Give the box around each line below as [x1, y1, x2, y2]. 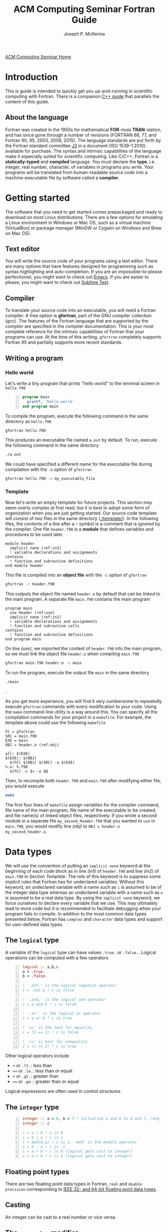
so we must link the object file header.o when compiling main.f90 [5, 651, 139, 657]
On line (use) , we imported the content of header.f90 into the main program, [5, 646, 162, 652]
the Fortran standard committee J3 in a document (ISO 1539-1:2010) [5, 142, 146, 149]
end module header [5, 563, 44, 568]
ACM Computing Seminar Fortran [13, 4, 155, 15]
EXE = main [5, 738, 28, 743]
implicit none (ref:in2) [10, 614, 62, 620]
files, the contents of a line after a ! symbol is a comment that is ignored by [5, 521, 160, 527]
